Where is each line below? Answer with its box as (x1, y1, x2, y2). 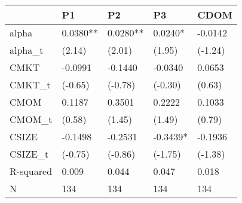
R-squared (10, 164, 53, 178)
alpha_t (10, 43, 44, 57)
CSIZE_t (10, 147, 49, 161)
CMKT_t (10, 78, 51, 91)
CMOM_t (10, 112, 53, 126)
